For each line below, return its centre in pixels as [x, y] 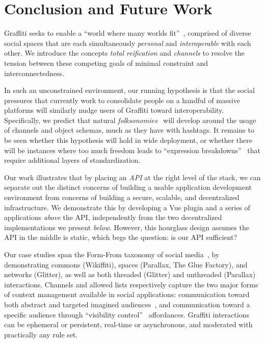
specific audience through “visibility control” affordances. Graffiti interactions [127, 314]
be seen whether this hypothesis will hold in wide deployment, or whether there [128, 140]
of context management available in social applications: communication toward [127, 294]
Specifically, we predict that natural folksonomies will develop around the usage [130, 120]
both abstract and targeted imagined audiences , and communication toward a [127, 304]
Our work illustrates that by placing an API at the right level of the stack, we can [132, 177]
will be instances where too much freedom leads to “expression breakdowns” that [132, 150]
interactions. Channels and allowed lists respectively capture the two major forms [131, 284]
